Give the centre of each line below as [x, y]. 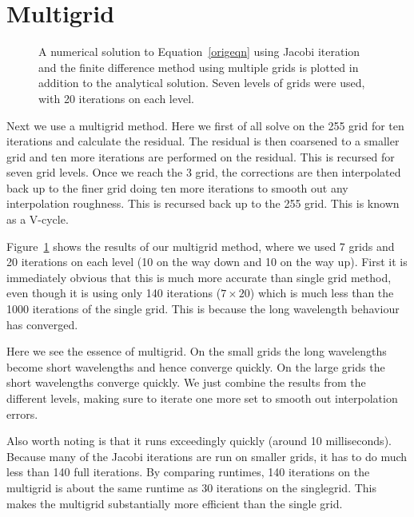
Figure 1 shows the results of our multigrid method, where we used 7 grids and [201, 246]
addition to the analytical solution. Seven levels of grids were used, [202, 83]
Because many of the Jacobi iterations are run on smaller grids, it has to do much [207, 456]
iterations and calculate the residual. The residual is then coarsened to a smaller [203, 141]
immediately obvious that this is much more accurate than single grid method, [199, 277]
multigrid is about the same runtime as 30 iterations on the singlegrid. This [192, 487]
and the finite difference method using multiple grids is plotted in [199, 67]
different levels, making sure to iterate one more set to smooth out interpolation [202, 398]
